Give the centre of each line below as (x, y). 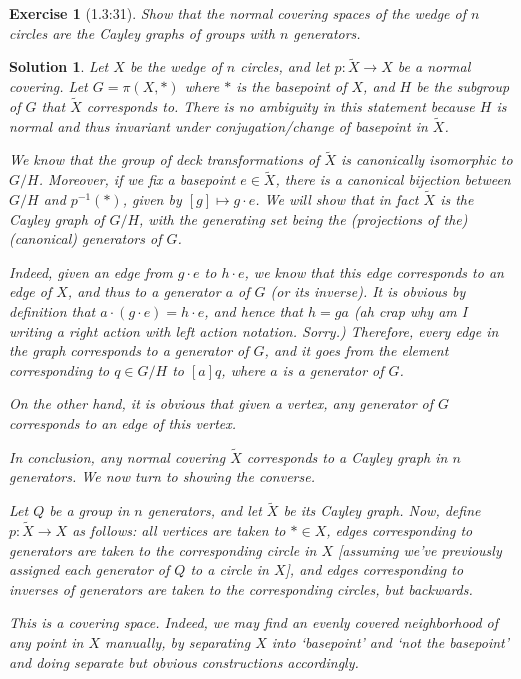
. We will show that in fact (337, 199)
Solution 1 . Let (59, 66)
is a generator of (333, 369)
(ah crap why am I (410, 311)
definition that (52, 311)
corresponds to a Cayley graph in (347, 456)
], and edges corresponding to (374, 569)
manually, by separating (178, 642)
